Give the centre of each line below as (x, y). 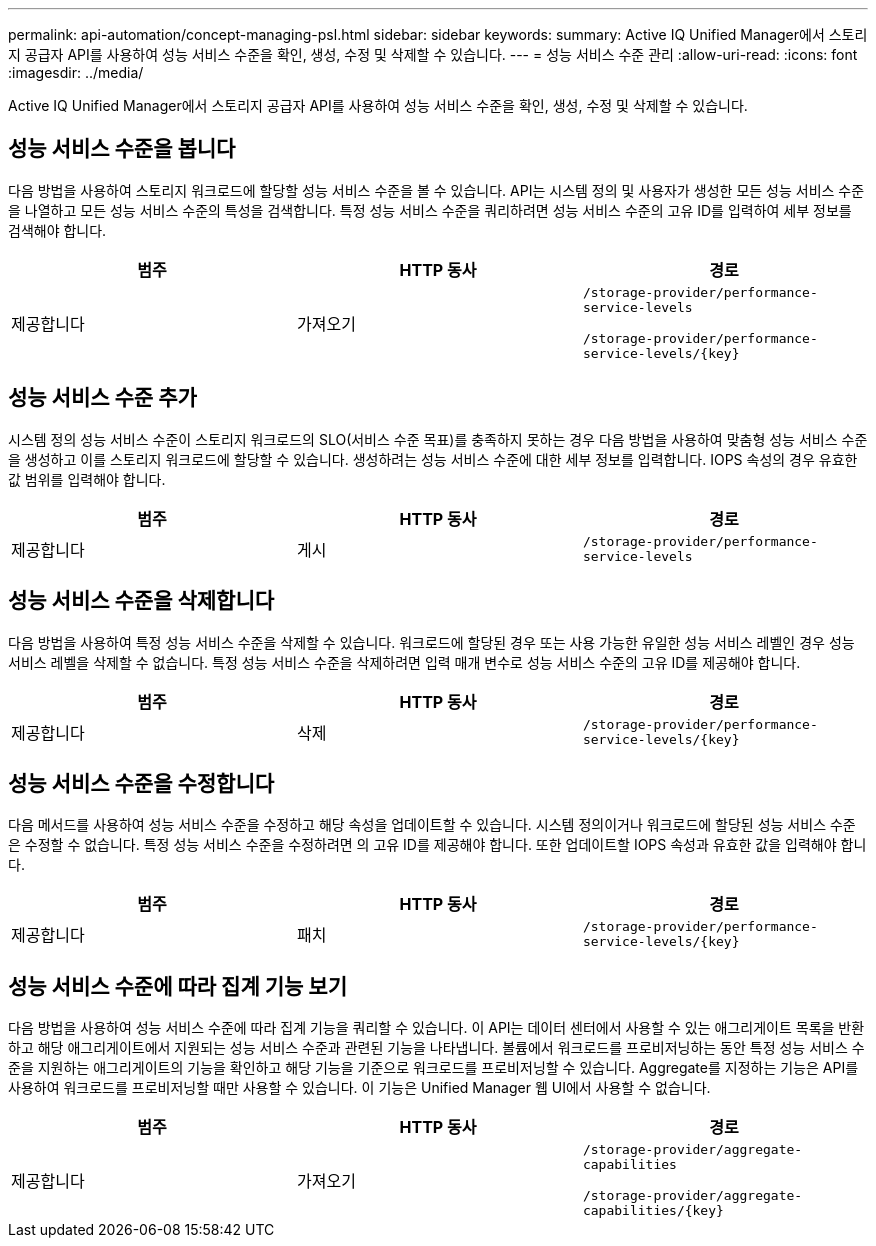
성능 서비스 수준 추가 (102, 398)
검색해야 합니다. (57, 230)
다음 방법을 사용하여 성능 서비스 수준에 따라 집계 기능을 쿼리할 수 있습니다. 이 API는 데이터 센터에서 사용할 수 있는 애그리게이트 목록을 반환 (436, 1028)
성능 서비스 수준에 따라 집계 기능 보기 (177, 986)
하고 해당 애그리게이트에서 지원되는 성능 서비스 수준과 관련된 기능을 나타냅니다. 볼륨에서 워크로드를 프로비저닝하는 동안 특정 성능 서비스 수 (436, 1048)
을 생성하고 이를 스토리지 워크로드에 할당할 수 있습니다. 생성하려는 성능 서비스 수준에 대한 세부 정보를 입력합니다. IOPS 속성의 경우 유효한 (433, 459)
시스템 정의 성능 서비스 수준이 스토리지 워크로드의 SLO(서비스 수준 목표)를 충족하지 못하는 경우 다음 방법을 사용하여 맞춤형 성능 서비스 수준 (438, 439)
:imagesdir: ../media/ (76, 72)
